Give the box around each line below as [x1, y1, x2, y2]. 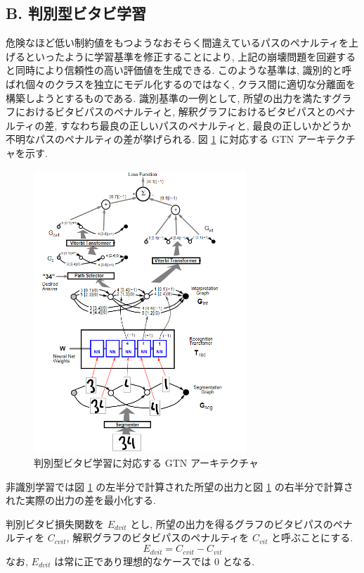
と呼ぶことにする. [271, 530, 353, 545]
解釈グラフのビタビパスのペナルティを [72, 530, 249, 545]
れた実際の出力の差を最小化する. [6, 493, 156, 508]
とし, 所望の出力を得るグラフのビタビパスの [130, 516, 333, 531]
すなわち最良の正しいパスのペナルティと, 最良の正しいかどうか [60, 118, 351, 132]
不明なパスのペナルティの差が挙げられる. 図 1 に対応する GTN [6, 132, 294, 146]
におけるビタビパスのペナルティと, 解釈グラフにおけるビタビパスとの [15, 104, 336, 119]
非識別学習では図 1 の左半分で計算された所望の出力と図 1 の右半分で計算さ [6, 479, 353, 493]
